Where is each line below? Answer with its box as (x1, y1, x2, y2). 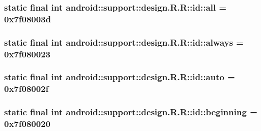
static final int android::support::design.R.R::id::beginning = (4, 106, 257, 118)
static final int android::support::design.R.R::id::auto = (4, 71, 235, 83)
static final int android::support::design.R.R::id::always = (4, 36, 244, 48)
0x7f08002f (4, 82, 49, 95)
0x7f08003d (4, 12, 51, 25)
